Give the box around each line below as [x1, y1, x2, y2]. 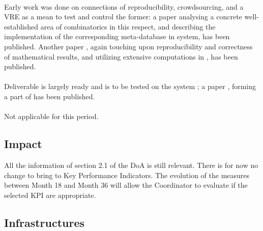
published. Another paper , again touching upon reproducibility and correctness [4, 41, 253, 51]
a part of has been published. [4, 91, 95, 101]
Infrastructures [4, 214, 85, 230]
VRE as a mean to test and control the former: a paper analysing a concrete [4, 11, 242, 22]
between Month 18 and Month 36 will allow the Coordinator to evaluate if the [4, 180, 248, 190]
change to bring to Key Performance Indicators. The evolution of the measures [4, 169, 250, 180]
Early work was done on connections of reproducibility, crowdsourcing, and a [4, 1, 244, 12]
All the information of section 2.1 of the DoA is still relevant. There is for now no [4, 159, 258, 170]
